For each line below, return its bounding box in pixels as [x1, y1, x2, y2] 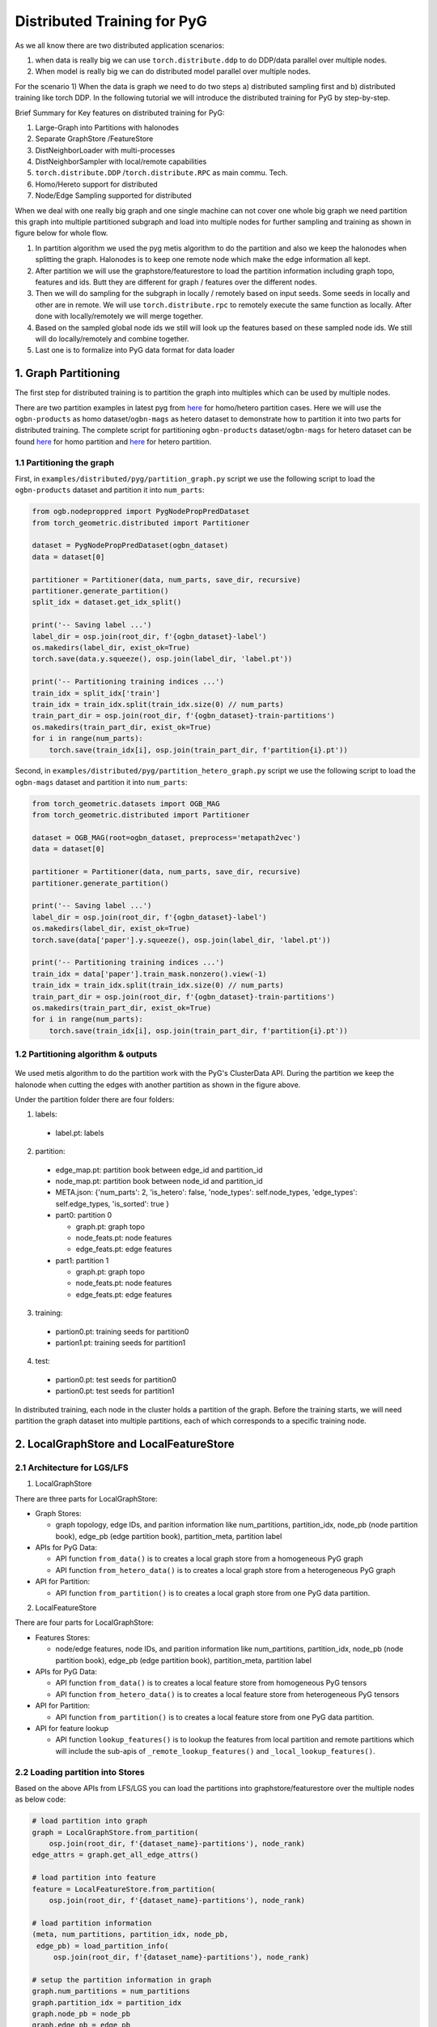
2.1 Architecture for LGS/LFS [15, 1462, 129, 1473]
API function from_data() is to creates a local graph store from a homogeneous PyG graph [55, 1553, 363, 1564]
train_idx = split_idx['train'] [32, 688, 161, 697]
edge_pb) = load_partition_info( [36, 1941, 169, 1950]
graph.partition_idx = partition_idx [32, 1998, 182, 2007]
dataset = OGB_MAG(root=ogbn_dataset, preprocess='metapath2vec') [32, 834, 301, 842]
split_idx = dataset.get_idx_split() [32, 598, 182, 607]
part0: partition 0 [55, 1211, 112, 1220]
